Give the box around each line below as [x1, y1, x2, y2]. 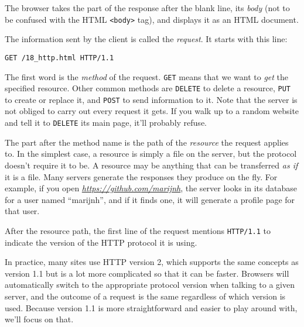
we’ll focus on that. [5, 313, 74, 325]
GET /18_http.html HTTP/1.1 [5, 53, 114, 62]
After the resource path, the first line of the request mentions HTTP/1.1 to [5, 224, 271, 236]
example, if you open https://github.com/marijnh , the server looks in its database [5, 182, 297, 194]
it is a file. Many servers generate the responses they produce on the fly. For [5, 170, 278, 183]
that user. [5, 205, 40, 217]
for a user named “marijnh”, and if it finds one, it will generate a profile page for [5, 193, 295, 205]
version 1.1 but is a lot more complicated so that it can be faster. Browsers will [5, 267, 289, 279]
